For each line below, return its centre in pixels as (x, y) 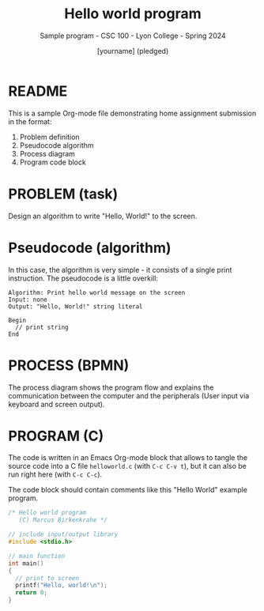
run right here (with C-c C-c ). (55, 474)
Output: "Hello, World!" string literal (76, 306)
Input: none (28, 300)
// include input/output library (63, 534)
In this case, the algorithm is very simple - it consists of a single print (120, 270)
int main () (26, 563)
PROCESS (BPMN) (69, 365)
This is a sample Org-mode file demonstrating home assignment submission (132, 113)
